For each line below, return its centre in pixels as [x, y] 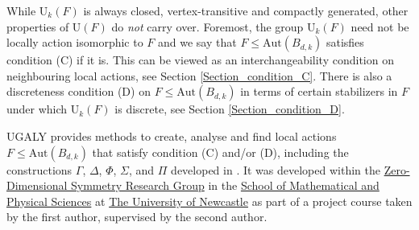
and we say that [197, 42]
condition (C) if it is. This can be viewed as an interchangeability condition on [200, 60]
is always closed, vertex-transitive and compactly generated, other [246, 10]
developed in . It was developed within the [276, 169]
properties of [38, 26]
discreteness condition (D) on [79, 91]
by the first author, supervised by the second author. [137, 217]
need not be [380, 26]
